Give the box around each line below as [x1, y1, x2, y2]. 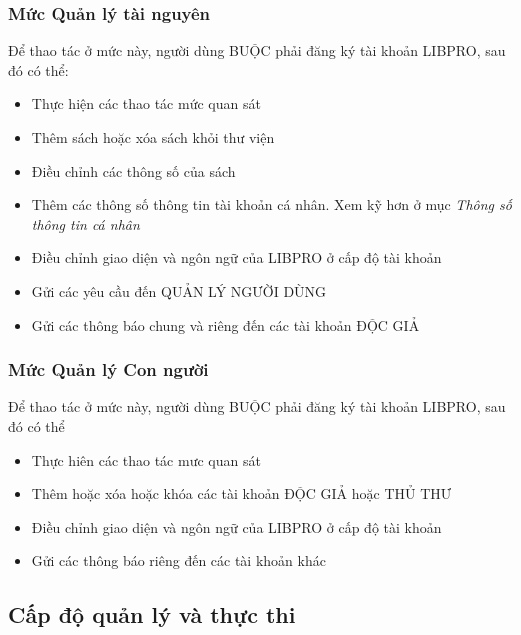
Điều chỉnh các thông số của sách [31, 160, 236, 181]
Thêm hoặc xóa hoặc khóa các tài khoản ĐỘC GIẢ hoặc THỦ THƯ [31, 483, 452, 504]
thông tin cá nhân [31, 213, 140, 234]
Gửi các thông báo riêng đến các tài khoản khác [31, 550, 326, 571]
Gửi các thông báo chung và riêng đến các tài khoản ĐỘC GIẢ [31, 314, 420, 335]
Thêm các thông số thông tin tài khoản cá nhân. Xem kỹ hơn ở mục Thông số [31, 194, 512, 215]
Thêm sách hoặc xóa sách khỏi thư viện [31, 127, 275, 147]
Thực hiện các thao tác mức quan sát [31, 93, 261, 114]
